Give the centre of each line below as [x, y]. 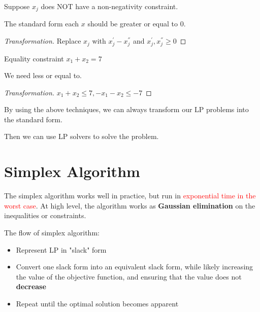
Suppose [17, 6]
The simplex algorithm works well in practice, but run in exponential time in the [130, 196]
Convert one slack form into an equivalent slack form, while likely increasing [135, 267]
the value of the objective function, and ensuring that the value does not [129, 276]
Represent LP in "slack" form [61, 249]
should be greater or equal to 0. [137, 24]
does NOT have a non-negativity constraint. [109, 6]
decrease [31, 286]
